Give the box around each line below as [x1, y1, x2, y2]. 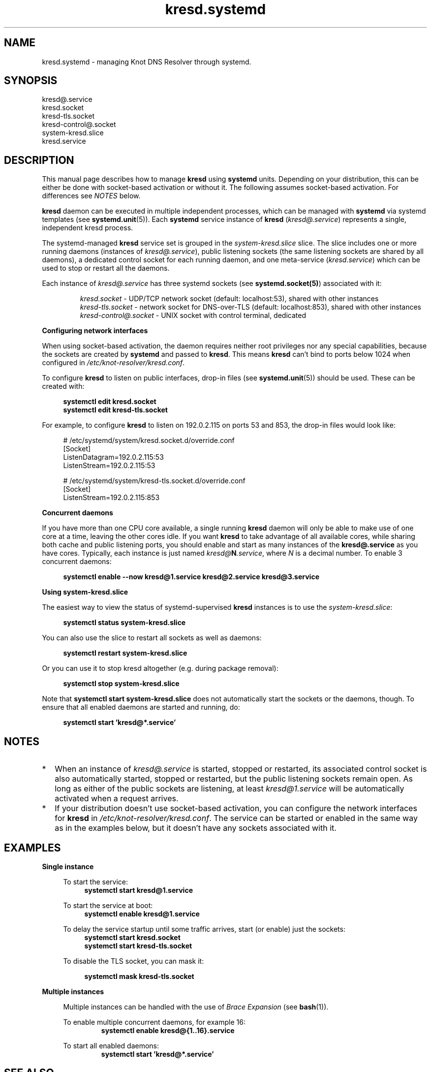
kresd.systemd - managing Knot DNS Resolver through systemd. [42, 57, 251, 66]
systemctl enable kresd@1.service [84, 909, 200, 918]
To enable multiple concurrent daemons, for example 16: [63, 1017, 246, 1026]
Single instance [42, 862, 94, 871]
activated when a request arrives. [55, 793, 179, 804]
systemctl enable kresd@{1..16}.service [101, 1026, 235, 1035]
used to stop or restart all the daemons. [42, 264, 170, 273]
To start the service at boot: [63, 901, 153, 910]
